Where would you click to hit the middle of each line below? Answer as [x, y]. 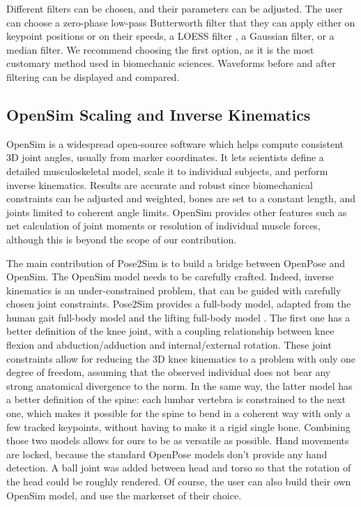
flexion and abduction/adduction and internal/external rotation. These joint [169, 345]
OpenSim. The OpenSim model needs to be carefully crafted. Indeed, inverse [170, 277]
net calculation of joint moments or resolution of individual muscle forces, [163, 226]
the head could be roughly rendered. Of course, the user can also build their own [179, 482]
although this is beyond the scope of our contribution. [122, 239]
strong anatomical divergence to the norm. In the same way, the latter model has [179, 385]
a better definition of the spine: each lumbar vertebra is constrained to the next [176, 399]
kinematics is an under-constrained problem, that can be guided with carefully [174, 290]
